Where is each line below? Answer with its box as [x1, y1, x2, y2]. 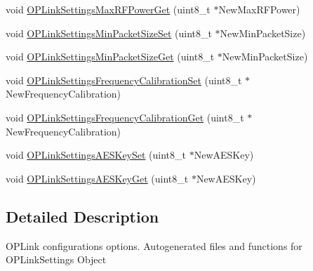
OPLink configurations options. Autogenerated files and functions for [6, 238, 302, 253]
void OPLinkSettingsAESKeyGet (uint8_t [6, 171, 189, 185]
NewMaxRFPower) [218, 2, 300, 16]
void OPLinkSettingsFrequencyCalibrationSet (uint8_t [6, 72, 242, 87]
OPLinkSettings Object [6, 252, 107, 267]
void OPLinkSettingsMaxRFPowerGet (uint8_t [6, 2, 211, 16]
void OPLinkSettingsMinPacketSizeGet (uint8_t [6, 49, 215, 64]
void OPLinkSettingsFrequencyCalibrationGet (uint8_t [6, 110, 244, 124]
